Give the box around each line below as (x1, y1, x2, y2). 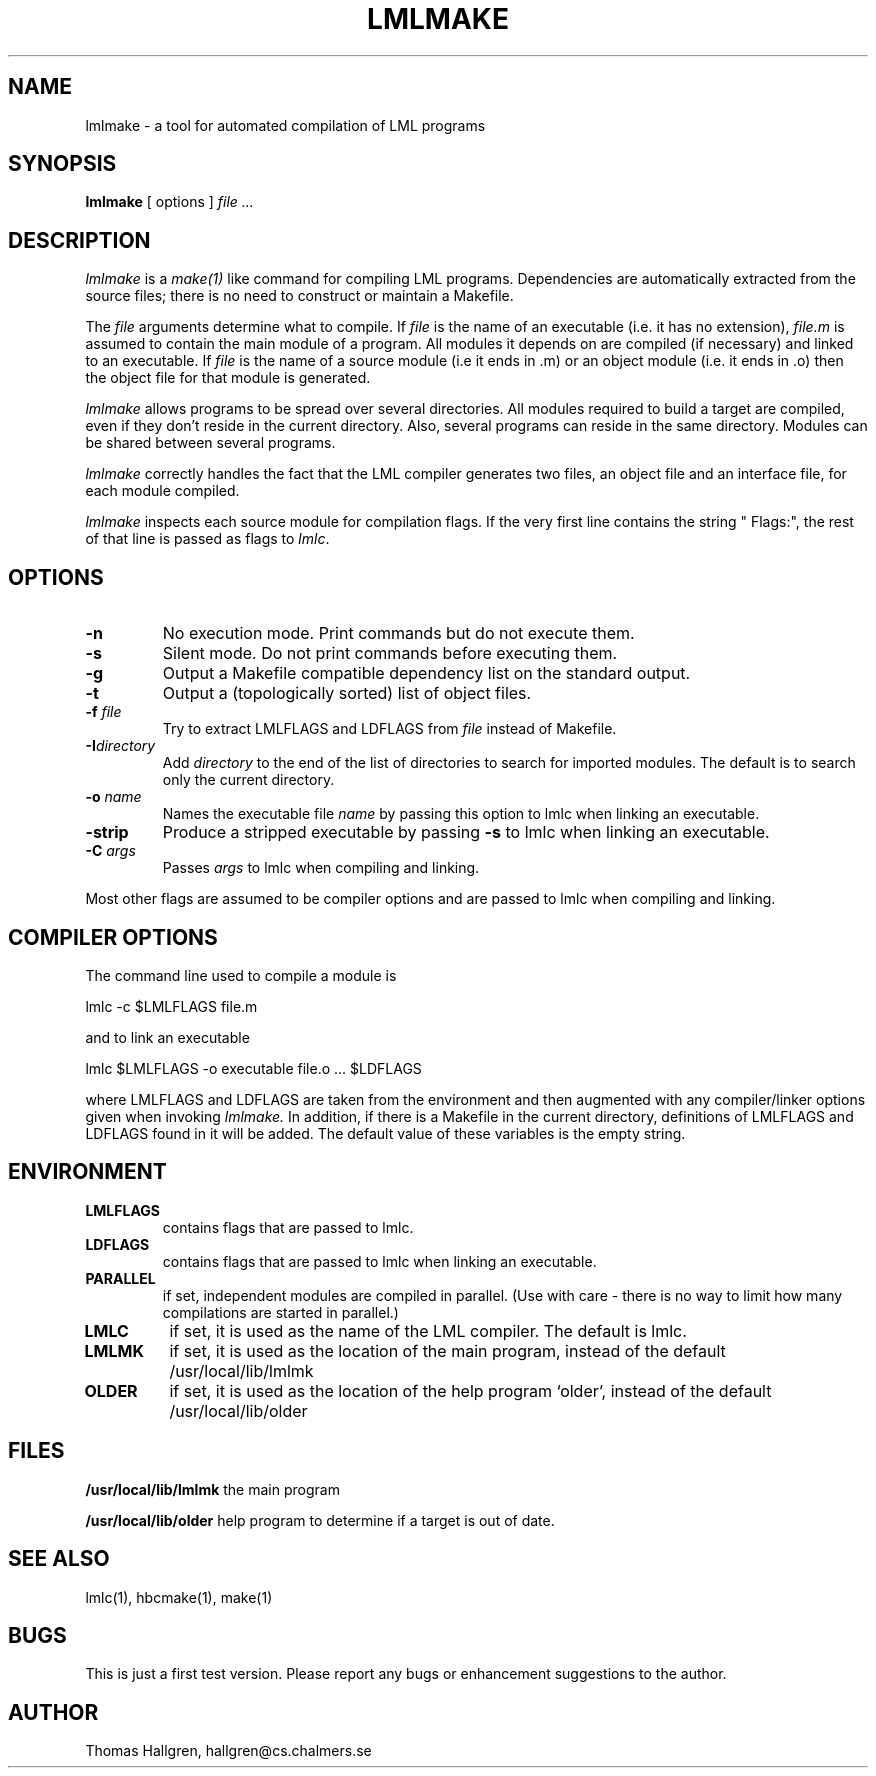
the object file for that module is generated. (85, 369, 371, 387)
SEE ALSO (8, 1546, 110, 1572)
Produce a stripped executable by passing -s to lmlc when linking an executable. (162, 822, 770, 843)
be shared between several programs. (85, 434, 336, 452)
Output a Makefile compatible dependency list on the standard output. (162, 663, 691, 684)
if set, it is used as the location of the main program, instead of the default (169, 1340, 726, 1361)
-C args (85, 842, 136, 860)
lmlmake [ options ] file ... (85, 193, 254, 211)
